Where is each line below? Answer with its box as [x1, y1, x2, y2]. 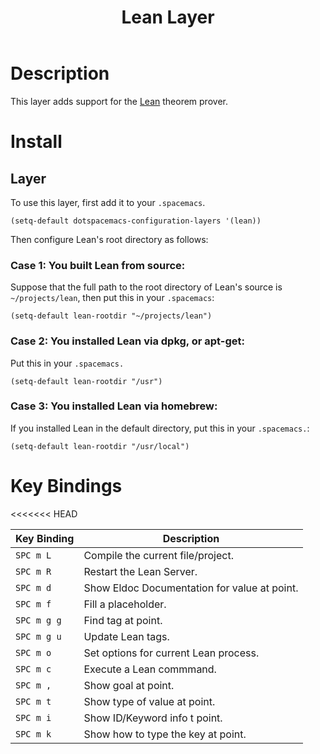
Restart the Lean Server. [83, 564, 198, 578]
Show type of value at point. [83, 694, 216, 708]
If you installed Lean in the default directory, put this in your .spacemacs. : [10, 422, 310, 434]
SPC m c [15, 663, 52, 675]
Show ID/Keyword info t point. [83, 711, 223, 725]
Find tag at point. [83, 613, 163, 627]
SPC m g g [15, 614, 62, 626]
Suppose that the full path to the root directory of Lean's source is [10, 281, 283, 293]
